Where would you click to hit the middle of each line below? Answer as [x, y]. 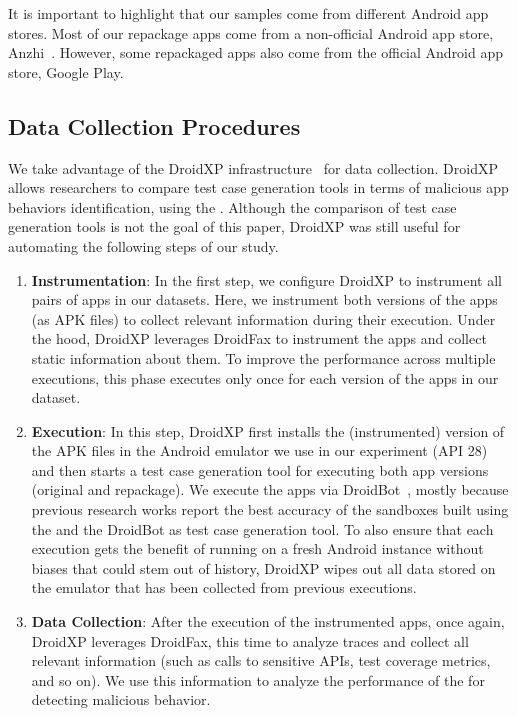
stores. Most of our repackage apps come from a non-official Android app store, [251, 32]
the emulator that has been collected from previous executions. [224, 587]
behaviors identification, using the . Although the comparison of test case [232, 206]
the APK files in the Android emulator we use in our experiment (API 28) [259, 450]
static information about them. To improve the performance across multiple [263, 357]
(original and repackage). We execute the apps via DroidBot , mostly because [270, 489]
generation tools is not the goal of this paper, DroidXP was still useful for [234, 226]
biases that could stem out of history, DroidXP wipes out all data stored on [263, 567]
